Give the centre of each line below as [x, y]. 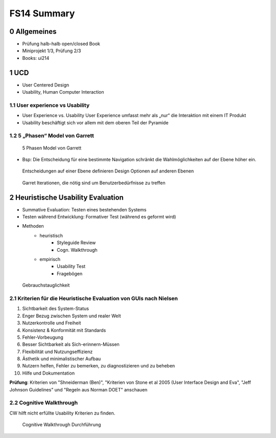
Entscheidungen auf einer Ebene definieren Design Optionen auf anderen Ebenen [108, 171]
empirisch [50, 259]
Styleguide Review [76, 243]
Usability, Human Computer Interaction [63, 92]
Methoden [33, 226]
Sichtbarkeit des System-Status [56, 309]
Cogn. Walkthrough [77, 250]
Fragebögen [70, 273]
